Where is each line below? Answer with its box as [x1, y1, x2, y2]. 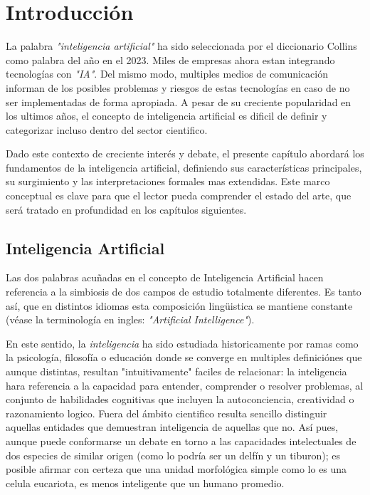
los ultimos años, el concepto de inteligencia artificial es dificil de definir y [6, 108, 327, 123]
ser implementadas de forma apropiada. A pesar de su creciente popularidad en [6, 94, 351, 109]
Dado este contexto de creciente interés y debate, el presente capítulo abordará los [6, 146, 364, 161]
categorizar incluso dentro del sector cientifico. [6, 122, 208, 137]
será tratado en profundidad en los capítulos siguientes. [6, 202, 247, 217]
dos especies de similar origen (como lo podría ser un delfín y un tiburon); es [6, 447, 341, 462]
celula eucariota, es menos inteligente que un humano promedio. [6, 475, 285, 490]
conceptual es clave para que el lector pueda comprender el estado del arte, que [6, 188, 351, 203]
